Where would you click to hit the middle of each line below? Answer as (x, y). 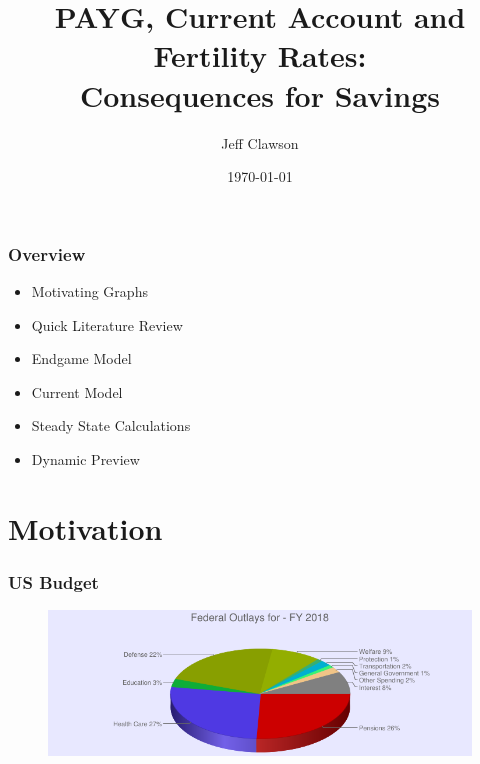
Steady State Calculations (111, 425)
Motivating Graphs (89, 290)
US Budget (53, 581)
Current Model (77, 391)
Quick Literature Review (107, 324)
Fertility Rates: (260, 55)
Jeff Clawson (260, 142)
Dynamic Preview (85, 458)
